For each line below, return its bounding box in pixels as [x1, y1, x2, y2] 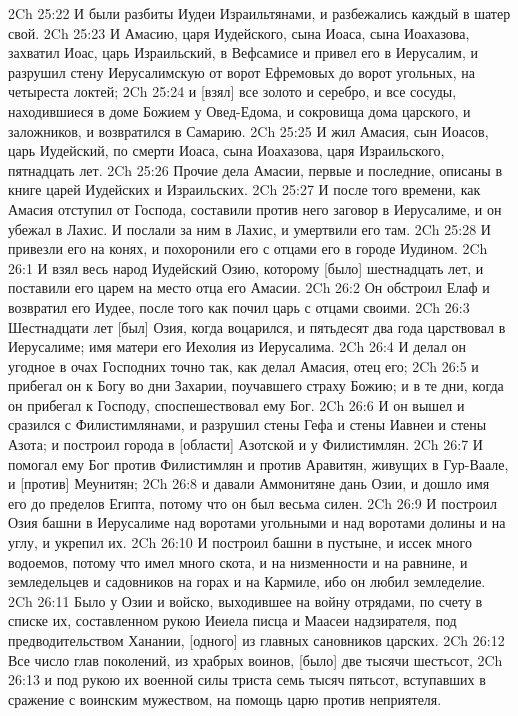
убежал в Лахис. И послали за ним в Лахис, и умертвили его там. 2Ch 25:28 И [8, 218, 491, 239]
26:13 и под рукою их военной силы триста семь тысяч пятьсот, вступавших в [8, 669, 486, 690]
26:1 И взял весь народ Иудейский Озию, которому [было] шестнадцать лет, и [8, 257, 484, 278]
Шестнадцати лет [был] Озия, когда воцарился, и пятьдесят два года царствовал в [8, 316, 506, 337]
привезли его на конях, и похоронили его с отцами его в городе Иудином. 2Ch [8, 238, 488, 259]
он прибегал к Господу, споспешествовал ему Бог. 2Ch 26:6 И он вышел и [8, 394, 465, 415]
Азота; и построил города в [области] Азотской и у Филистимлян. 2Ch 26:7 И [8, 434, 483, 455]
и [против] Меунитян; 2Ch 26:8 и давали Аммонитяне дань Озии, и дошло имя [8, 473, 490, 494]
